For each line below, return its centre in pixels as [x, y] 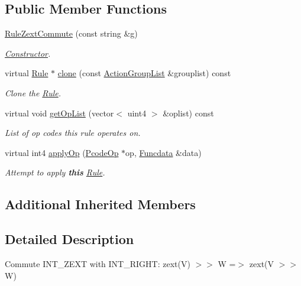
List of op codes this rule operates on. [73, 133]
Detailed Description [69, 239]
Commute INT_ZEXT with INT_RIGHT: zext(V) [98, 263]
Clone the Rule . [33, 92]
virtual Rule [27, 73]
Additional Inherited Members [100, 204]
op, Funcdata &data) [164, 152]
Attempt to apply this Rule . [55, 172]
